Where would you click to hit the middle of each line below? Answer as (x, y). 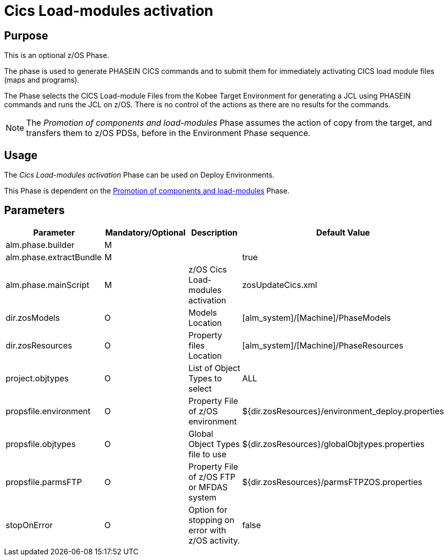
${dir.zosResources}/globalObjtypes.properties (334, 444)
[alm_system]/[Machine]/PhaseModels (317, 317)
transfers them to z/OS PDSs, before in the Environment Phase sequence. (168, 133)
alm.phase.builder (40, 245)
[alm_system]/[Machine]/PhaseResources (323, 345)
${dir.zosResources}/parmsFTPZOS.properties (332, 482)
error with (207, 530)
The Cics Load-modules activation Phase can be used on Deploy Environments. (139, 175)
